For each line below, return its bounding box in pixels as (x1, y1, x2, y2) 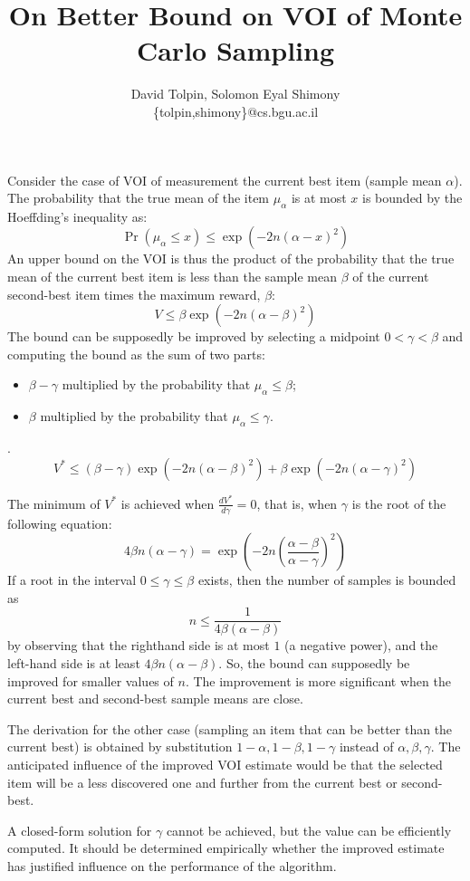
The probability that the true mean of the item (7, 188, 270, 207)
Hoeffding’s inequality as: (7, 206, 148, 225)
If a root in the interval (7, 570, 137, 589)
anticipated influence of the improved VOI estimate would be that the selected (7, 754, 443, 773)
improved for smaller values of (7, 671, 174, 690)
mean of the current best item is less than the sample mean (7, 267, 338, 286)
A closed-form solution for (7, 820, 152, 839)
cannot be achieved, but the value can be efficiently (166, 820, 452, 839)
